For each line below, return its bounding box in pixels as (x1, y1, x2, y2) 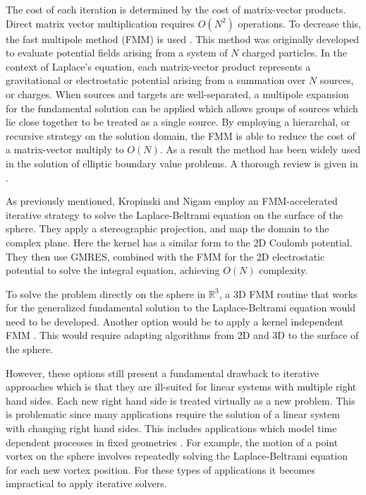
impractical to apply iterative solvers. (6, 476, 167, 491)
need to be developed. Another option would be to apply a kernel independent (6, 314, 344, 328)
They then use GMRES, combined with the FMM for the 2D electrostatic (6, 249, 325, 263)
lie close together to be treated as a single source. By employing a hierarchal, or (6, 114, 350, 129)
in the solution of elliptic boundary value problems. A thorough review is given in (6, 155, 358, 170)
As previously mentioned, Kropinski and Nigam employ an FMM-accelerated (6, 193, 338, 208)
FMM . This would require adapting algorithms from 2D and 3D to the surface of (6, 328, 359, 342)
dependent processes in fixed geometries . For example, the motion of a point (6, 434, 338, 449)
